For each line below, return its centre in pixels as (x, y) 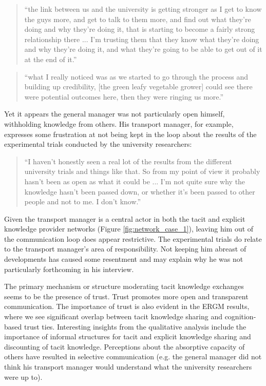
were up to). (23, 377)
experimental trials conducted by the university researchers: (98, 144)
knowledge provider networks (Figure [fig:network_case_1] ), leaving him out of (129, 229)
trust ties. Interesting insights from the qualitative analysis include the (135, 326)
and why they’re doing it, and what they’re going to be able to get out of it (143, 49)
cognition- (240, 316)
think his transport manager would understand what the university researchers (128, 366)
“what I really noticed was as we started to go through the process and (136, 76)
